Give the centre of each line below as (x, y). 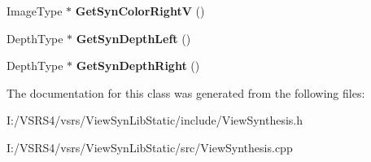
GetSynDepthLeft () (133, 38)
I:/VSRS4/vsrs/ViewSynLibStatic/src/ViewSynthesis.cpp (150, 147)
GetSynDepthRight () (138, 66)
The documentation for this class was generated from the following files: (186, 92)
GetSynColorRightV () (140, 11)
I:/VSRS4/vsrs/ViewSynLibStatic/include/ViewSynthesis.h (155, 120)
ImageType (35, 11)
